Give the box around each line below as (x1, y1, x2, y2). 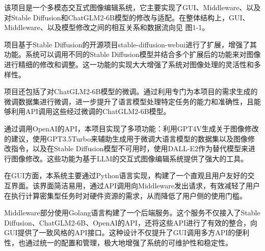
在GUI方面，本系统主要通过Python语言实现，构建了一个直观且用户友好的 (4, 170, 248, 181)
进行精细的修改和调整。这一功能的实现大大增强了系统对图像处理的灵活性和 (4, 59, 254, 69)
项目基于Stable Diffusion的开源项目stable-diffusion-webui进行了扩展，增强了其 (4, 39, 257, 49)
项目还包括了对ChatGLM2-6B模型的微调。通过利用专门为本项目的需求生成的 (4, 86, 258, 97)
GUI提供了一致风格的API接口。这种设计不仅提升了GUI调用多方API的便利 (4, 227, 250, 238)
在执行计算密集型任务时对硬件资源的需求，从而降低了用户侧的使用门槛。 (4, 190, 247, 201)
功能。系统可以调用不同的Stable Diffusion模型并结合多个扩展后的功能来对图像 (4, 49, 261, 60)
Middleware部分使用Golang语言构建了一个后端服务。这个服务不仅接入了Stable (4, 207, 260, 218)
